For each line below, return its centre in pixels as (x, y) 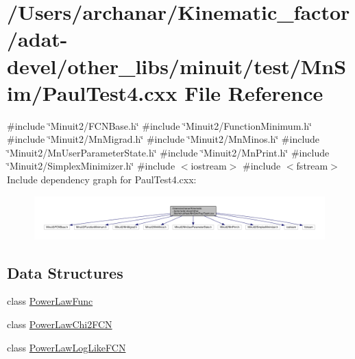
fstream (312, 166)
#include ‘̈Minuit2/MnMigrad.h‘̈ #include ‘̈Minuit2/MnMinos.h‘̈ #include (163, 139)
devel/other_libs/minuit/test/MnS (177, 66)
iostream (209, 166)
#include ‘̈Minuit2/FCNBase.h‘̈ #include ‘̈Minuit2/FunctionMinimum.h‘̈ (159, 125)
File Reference (254, 92)
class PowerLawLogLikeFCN (66, 347)
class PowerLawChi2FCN (60, 324)
